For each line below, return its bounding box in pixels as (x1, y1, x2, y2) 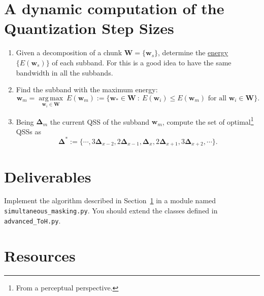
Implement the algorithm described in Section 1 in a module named (4, 195, 216, 206)
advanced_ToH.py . (4, 215, 61, 226)
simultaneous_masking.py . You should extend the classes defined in (4, 205, 218, 216)
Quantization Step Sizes (4, 18, 174, 39)
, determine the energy (158, 47, 228, 58)
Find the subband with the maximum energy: (16, 84, 158, 95)
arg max (39, 94, 63, 102)
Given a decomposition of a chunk (16, 47, 122, 58)
